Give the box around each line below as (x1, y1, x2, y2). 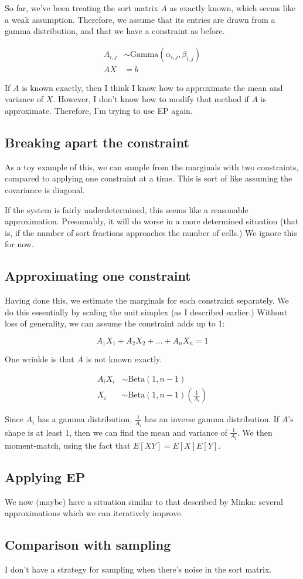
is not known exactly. (86, 353, 162, 365)
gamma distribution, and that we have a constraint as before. (5, 25, 225, 37)
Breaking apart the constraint (5, 133, 189, 152)
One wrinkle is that (5, 353, 74, 365)
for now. (5, 238, 34, 250)
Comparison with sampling (5, 536, 171, 554)
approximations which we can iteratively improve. (5, 507, 183, 519)
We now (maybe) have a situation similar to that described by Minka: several (5, 495, 283, 507)
